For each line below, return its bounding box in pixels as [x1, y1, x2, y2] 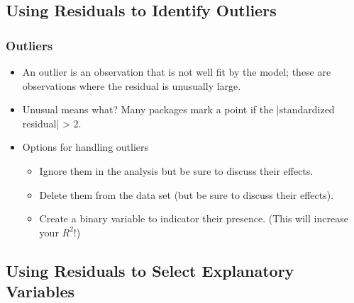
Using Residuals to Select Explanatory [6, 259, 294, 281]
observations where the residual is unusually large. [22, 78, 241, 93]
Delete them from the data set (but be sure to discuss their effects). [39, 187, 334, 202]
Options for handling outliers [22, 139, 149, 154]
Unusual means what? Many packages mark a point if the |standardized [22, 102, 335, 117]
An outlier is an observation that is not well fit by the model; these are [22, 64, 331, 79]
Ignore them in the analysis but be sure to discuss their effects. [39, 163, 314, 178]
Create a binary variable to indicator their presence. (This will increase [39, 211, 348, 226]
